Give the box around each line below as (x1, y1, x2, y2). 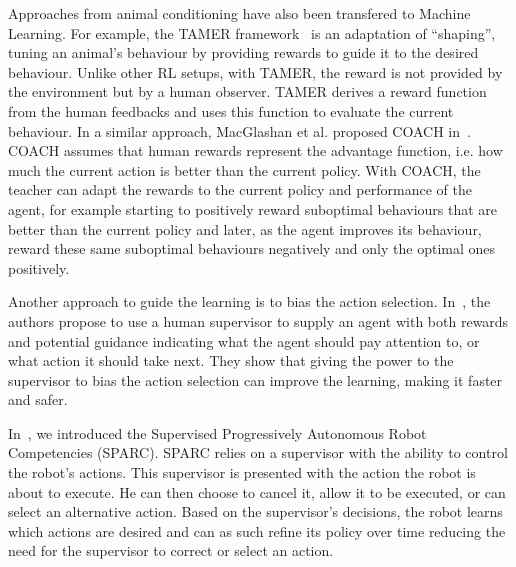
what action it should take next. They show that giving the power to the (8, 350, 454, 371)
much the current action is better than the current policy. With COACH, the (8, 159, 481, 180)
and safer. (8, 389, 68, 410)
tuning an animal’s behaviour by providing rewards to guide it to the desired (8, 42, 479, 63)
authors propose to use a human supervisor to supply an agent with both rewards (8, 310, 509, 331)
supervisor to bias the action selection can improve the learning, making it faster (8, 369, 503, 390)
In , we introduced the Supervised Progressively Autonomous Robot (8, 422, 427, 443)
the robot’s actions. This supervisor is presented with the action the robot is (8, 462, 476, 483)
